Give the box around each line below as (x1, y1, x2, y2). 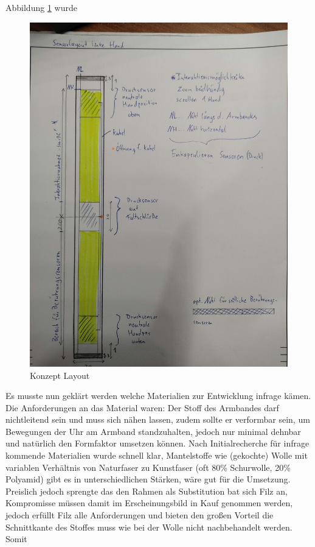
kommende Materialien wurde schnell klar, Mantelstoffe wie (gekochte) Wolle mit (5, 449, 308, 462)
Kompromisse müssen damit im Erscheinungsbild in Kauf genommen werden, (5, 496, 293, 509)
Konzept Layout (30, 369, 90, 381)
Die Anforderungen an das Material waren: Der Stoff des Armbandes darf (5, 401, 279, 414)
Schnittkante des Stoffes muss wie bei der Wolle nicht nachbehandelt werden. (5, 520, 292, 533)
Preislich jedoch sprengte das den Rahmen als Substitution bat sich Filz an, (5, 484, 288, 497)
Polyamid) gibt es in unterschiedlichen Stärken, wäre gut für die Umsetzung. (5, 473, 291, 485)
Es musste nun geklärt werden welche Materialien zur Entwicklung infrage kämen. (5, 389, 311, 402)
